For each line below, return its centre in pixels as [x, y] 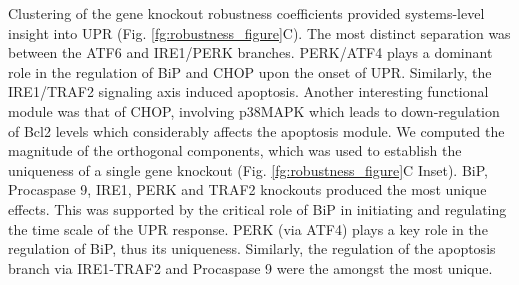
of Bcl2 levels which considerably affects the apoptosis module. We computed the [256, 130]
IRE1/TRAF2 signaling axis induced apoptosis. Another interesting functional [248, 91]
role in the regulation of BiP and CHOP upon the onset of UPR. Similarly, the [250, 71]
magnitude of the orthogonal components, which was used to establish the [235, 150]
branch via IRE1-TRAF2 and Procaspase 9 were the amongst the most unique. [250, 267]
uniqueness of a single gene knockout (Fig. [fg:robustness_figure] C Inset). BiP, [248, 169]
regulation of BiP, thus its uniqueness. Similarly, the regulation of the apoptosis [252, 248]
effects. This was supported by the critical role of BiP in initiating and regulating [257, 208]
